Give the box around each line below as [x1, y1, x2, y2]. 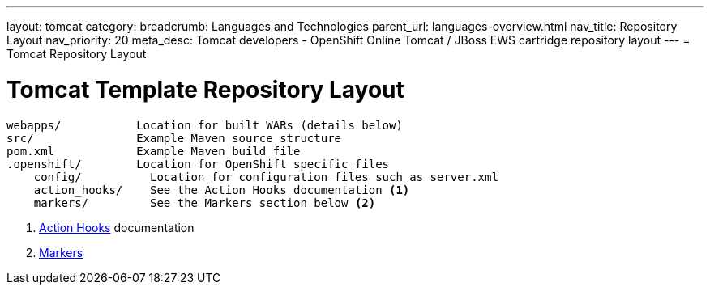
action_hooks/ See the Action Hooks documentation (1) [33, 183, 410, 196]
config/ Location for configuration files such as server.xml [33, 170, 498, 183]
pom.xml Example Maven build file [6, 144, 301, 158]
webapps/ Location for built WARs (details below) [6, 118, 403, 132]
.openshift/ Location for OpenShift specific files [6, 157, 390, 171]
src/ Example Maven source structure [6, 131, 342, 145]
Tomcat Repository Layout [6, 47, 147, 61]
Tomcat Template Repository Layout [6, 75, 404, 103]
